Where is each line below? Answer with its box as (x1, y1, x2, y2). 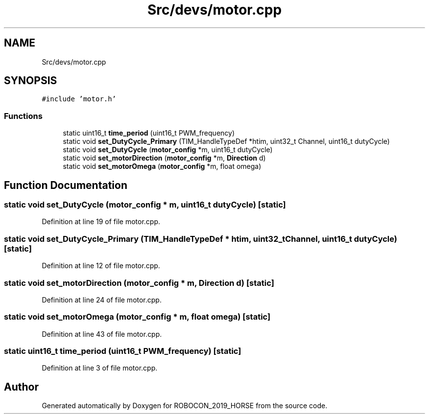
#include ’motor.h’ (42, 95, 117, 103)
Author (4, 380, 39, 393)
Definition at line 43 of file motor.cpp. (42, 329, 162, 338)
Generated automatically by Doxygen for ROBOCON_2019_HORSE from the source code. (42, 401, 328, 410)
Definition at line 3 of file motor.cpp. (42, 364, 158, 372)
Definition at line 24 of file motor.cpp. (42, 295, 162, 304)
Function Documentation (4, 179, 127, 191)
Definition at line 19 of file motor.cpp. (42, 217, 160, 226)
